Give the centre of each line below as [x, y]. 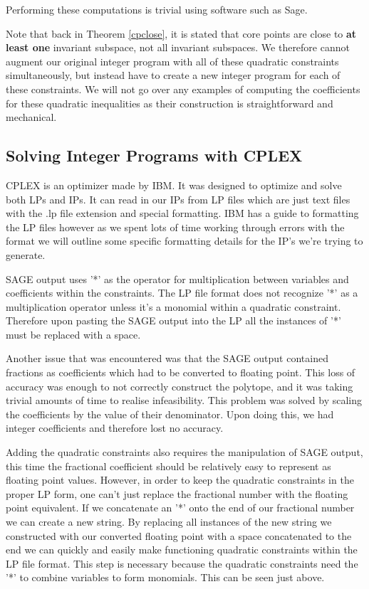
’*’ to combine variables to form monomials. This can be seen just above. [165, 577]
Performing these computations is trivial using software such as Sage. [157, 9]
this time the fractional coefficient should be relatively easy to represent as [168, 466]
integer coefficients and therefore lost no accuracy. [115, 428]
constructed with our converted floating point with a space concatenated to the [179, 535]
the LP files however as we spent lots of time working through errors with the [175, 227]
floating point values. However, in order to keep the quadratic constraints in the [180, 480]
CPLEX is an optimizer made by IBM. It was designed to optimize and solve [174, 185]
